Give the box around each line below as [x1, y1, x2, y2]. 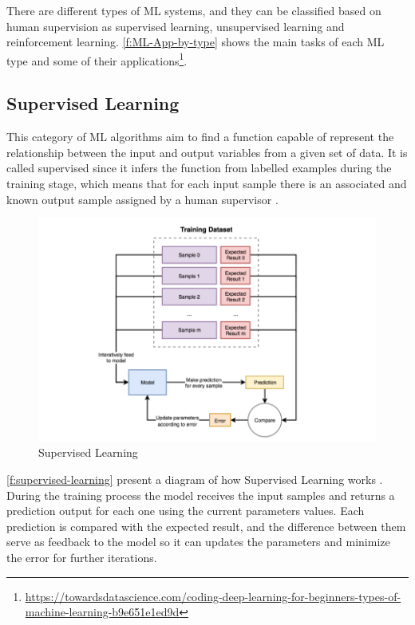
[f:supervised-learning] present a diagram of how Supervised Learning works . [6, 470, 383, 487]
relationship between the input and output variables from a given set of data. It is [6, 143, 408, 160]
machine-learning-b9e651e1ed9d [25, 603, 180, 620]
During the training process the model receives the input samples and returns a [6, 486, 395, 503]
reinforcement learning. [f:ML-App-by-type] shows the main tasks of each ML [6, 33, 385, 50]
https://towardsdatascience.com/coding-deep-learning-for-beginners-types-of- [25, 588, 401, 604]
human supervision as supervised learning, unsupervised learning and [6, 18, 345, 34]
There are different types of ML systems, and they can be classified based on [6, 2, 381, 18]
